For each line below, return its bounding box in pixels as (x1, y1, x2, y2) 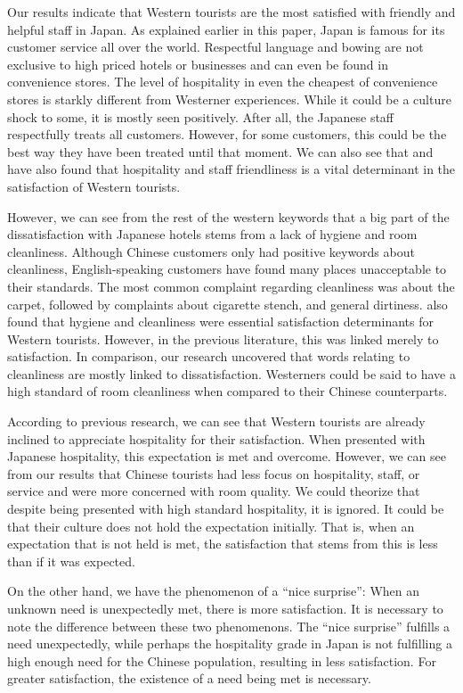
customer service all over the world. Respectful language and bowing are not (7, 37, 424, 56)
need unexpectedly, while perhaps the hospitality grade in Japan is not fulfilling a (7, 634, 452, 653)
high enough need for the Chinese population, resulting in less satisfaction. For (7, 651, 436, 670)
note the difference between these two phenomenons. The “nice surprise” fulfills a (7, 616, 451, 635)
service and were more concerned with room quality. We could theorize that (7, 482, 420, 500)
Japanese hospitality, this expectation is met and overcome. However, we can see (7, 447, 446, 466)
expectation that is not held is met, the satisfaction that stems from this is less (7, 534, 438, 553)
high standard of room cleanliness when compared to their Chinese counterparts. (7, 382, 448, 400)
